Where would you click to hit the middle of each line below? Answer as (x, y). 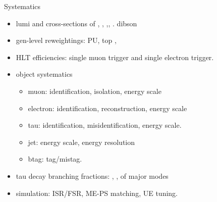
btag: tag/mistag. (55, 159)
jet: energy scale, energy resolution (82, 142)
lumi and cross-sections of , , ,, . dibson (76, 23)
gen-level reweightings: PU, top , (66, 40)
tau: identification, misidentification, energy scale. (105, 125)
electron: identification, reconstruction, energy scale (107, 108)
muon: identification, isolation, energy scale (95, 91)
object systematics (44, 74)
